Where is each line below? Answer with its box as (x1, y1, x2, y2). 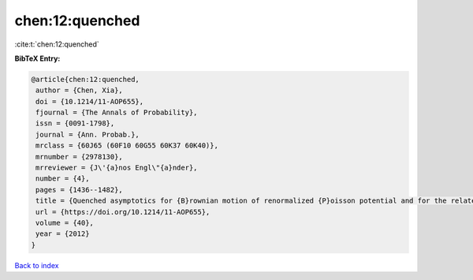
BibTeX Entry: (14, 54, 61, 63)
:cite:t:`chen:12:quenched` (14, 39, 100, 49)
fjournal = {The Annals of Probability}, (35, 108, 198, 118)
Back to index (14, 260, 59, 270)
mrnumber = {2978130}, (35, 152, 124, 161)
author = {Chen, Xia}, (35, 86, 124, 95)
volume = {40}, (35, 218, 95, 227)
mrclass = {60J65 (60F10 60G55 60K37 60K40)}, (35, 141, 218, 150)
